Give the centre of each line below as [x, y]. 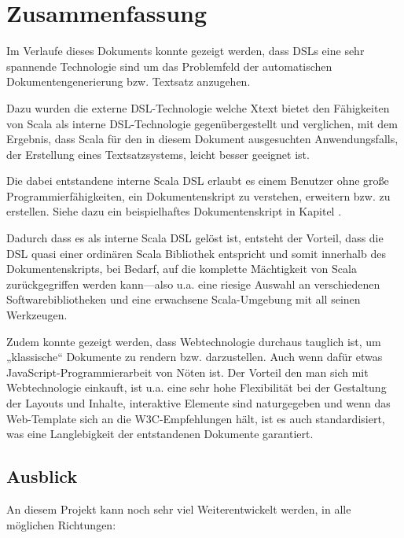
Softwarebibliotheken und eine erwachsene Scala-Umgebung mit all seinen [184, 299]
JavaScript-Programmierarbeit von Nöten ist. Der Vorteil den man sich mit [187, 372]
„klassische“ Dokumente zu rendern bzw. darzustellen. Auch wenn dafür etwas [195, 357]
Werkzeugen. [37, 315]
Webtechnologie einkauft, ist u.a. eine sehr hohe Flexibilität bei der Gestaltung [196, 387]
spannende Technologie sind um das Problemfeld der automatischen [169, 66]
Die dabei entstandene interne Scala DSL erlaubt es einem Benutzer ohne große [198, 181]
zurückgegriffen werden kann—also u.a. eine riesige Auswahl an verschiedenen [193, 284]
